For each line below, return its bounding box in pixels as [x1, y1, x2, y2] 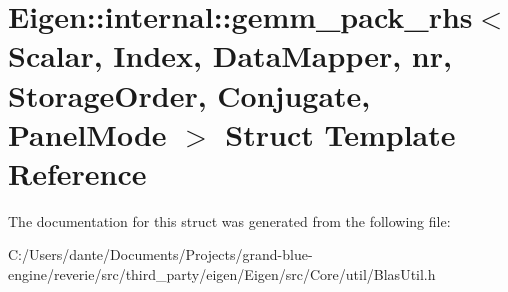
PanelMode [8, 113, 167, 154]
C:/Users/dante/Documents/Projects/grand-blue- [8, 244, 313, 265]
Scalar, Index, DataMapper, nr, [8, 35, 452, 76]
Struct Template [225, 113, 456, 154]
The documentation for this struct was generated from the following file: [8, 210, 451, 231]
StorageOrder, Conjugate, [8, 74, 371, 115]
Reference [8, 152, 147, 193]
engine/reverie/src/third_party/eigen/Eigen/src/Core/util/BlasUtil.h [8, 264, 436, 285]
